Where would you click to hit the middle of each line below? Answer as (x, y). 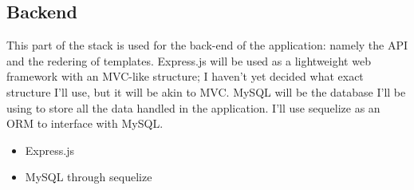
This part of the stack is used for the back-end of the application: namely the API (207, 45)
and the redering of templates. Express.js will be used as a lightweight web (189, 60)
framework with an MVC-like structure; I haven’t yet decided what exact (185, 76)
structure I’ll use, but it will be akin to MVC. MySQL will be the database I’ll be (206, 91)
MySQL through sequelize (89, 177)
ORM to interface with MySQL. (85, 123)
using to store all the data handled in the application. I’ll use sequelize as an (193, 107)
